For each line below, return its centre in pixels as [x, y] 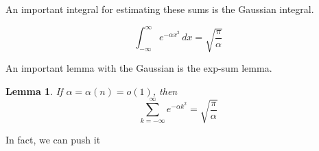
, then [165, 91]
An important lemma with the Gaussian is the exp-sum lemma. [139, 68]
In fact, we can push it [53, 139]
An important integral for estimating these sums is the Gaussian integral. [160, 9]
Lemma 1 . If [34, 91]
